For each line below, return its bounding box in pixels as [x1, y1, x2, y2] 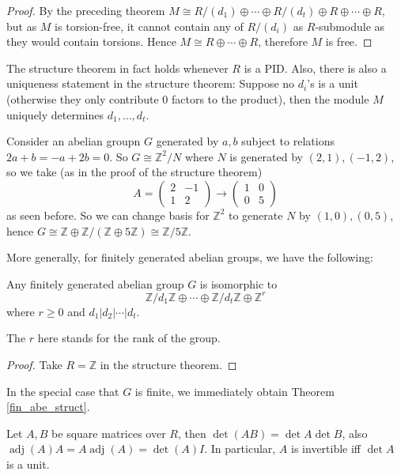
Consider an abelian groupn [6, 133, 141, 149]
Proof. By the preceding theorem [6, 2, 165, 18]
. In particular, [204, 440, 276, 457]
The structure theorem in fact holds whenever [6, 59, 229, 76]
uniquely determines [6, 106, 104, 123]
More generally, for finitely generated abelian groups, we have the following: [6, 249, 373, 266]
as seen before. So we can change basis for [6, 206, 210, 223]
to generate [228, 206, 283, 223]
